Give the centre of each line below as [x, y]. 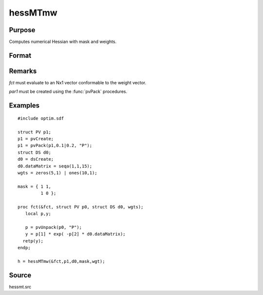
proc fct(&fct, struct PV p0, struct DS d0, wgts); [81, 207]
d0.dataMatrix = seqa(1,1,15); [55, 166]
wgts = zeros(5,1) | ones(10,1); [57, 173]
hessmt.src [20, 287]
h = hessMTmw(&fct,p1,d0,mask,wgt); [61, 261]
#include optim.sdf [41, 118]
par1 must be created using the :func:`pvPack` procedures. [68, 92]
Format [20, 55]
